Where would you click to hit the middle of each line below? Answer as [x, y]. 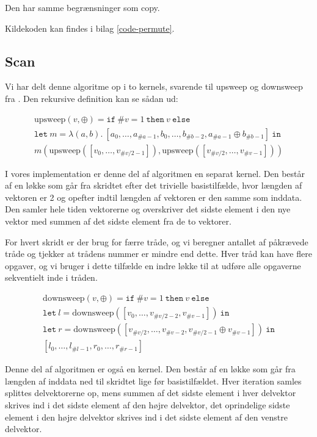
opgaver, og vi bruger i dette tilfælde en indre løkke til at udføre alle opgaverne [153, 265]
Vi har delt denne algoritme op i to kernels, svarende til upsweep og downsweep [154, 86]
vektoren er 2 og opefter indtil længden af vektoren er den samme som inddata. [154, 197]
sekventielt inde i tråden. [51, 277]
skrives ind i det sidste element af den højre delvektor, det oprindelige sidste [148, 404]
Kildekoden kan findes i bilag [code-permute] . [90, 28]
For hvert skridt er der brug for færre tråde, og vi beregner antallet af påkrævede [157, 241]
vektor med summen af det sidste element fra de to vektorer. [118, 221]
